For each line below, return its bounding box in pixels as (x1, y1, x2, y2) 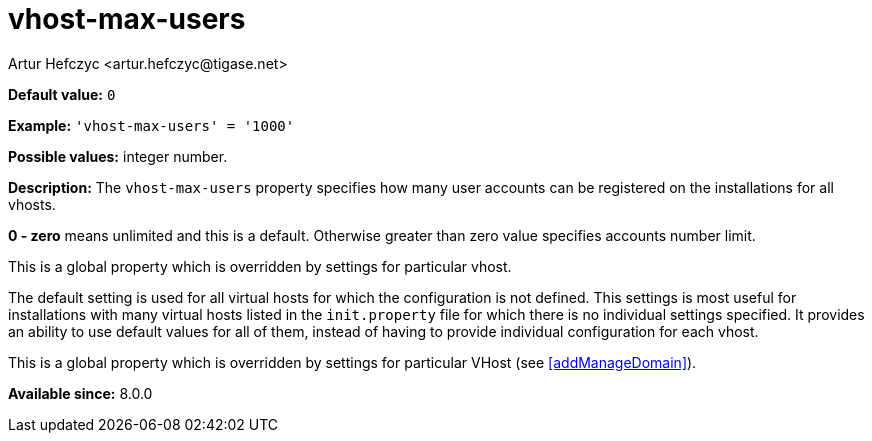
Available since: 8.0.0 (8, 384, 153, 402)
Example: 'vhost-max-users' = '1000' (8, 116, 295, 134)
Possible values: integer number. (8, 147, 228, 165)
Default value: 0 (8, 85, 116, 103)
